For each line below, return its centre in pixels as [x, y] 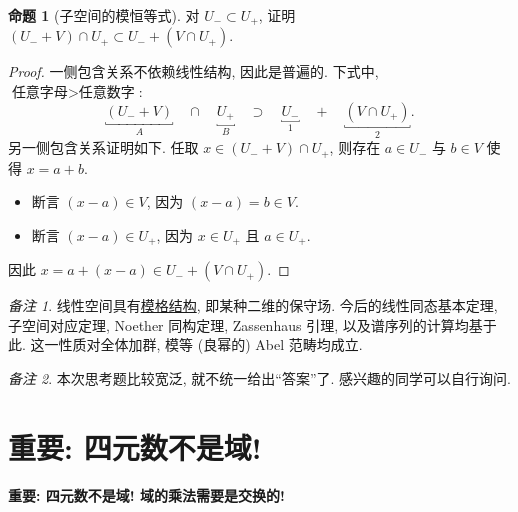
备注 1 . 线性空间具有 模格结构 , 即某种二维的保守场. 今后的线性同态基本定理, [253, 305]
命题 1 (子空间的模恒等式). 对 [104, 15]
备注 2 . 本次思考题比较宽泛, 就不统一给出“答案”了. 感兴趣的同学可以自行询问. [259, 377]
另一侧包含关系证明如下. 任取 [103, 147]
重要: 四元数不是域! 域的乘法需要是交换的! [146, 494]
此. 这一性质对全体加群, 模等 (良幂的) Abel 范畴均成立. [185, 344]
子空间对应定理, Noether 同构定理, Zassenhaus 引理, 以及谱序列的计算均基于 [252, 324]
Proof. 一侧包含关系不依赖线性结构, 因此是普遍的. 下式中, [193, 71]
